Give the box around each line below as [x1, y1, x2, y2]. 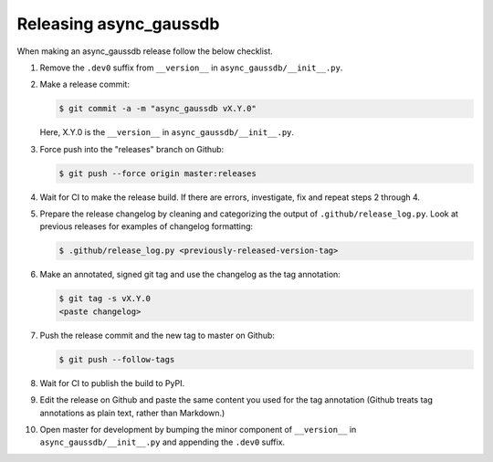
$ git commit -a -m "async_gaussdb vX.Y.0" [58, 103, 257, 114]
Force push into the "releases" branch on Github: [39, 143, 225, 154]
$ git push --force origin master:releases [58, 168, 257, 178]
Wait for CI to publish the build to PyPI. [39, 377, 185, 388]
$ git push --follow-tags [58, 354, 175, 364]
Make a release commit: [39, 79, 130, 90]
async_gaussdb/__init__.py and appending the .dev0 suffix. [39, 436, 286, 447]
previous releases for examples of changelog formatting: [39, 221, 254, 232]
